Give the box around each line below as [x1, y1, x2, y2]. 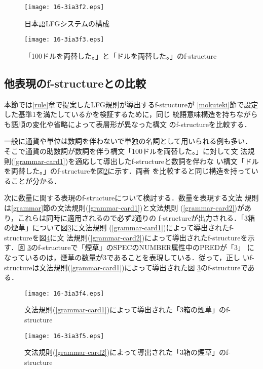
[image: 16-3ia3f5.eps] [24, 332, 104, 340]
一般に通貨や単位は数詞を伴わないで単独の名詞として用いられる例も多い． [4, 136, 252, 146]
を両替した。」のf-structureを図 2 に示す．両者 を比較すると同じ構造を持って [4, 166, 251, 176]
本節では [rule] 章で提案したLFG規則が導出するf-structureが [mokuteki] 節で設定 [4, 99, 258, 109]
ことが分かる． [11, 175, 61, 186]
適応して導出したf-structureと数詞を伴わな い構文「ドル [75, 155, 259, 166]
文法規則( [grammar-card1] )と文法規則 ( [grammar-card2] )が [57, 202, 245, 213]
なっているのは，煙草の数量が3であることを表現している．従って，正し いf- [4, 252, 254, 263]
